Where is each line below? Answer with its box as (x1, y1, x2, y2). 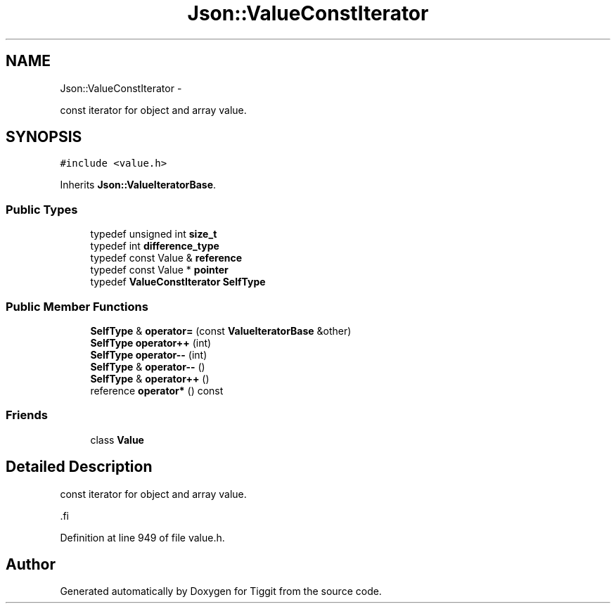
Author (6, 555, 56, 573)
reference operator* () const (90, 384, 224, 397)
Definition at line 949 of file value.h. (60, 531, 225, 544)
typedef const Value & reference (90, 252, 243, 264)
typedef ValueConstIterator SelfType (90, 276, 266, 288)
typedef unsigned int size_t (90, 228, 217, 241)
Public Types (6, 202, 78, 217)
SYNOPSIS (6, 128, 82, 146)
